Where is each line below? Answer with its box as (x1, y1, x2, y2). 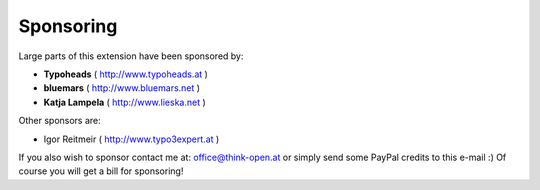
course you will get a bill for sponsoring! (18, 165, 184, 177)
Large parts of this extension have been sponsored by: (18, 50, 244, 62)
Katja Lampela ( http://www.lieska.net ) (43, 96, 207, 108)
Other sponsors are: (18, 115, 102, 127)
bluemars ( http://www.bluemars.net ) (43, 82, 200, 94)
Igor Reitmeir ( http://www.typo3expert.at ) (43, 133, 220, 145)
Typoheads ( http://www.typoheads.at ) (43, 68, 209, 80)
